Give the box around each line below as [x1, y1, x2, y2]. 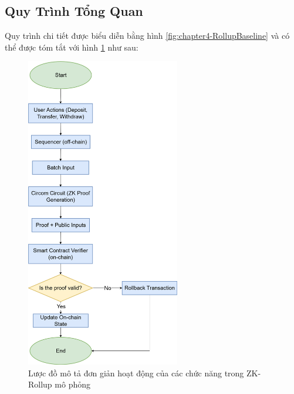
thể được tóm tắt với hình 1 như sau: [5, 41, 138, 53]
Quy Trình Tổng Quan [5, 2, 143, 20]
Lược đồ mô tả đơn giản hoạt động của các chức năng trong [28, 366, 244, 379]
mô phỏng [55, 378, 90, 390]
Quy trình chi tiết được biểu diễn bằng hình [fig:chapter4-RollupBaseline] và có [5, 29, 290, 42]
